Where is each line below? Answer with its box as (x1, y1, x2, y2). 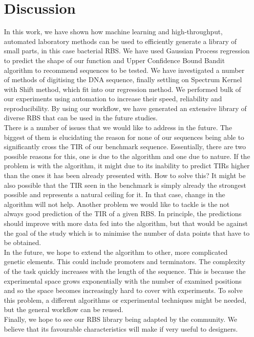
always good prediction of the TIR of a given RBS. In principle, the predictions (4, 208, 242, 219)
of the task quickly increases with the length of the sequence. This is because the (4, 266, 246, 276)
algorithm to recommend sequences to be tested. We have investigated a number (4, 65, 245, 75)
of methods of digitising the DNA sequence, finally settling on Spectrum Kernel (4, 74, 242, 85)
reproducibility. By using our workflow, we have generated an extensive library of (4, 103, 247, 113)
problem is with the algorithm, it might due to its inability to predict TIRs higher (4, 160, 250, 171)
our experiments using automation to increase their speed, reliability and (4, 93, 222, 104)
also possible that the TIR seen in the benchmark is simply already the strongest (4, 180, 246, 190)
